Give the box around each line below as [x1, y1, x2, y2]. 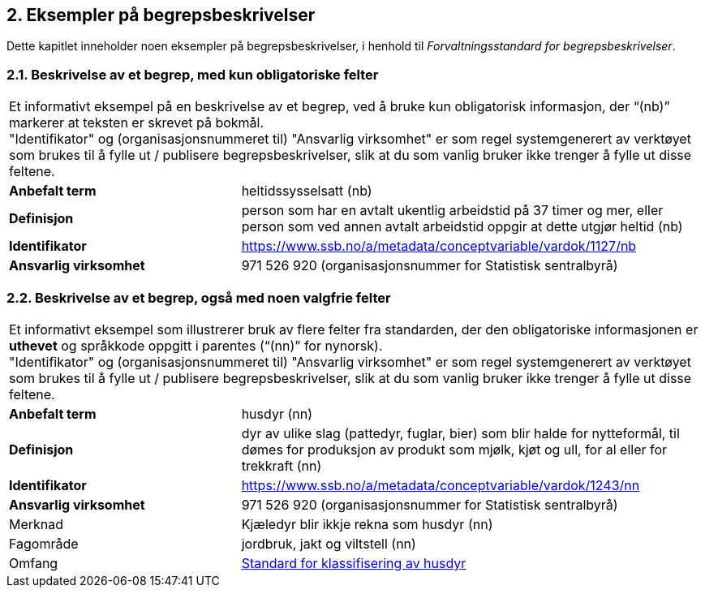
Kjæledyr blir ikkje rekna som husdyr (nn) [241, 515, 493, 532]
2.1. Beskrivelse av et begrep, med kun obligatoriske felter [6, 66, 379, 83]
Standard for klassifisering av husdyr [241, 554, 466, 571]
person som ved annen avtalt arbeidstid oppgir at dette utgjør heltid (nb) [241, 218, 683, 235]
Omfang [9, 554, 58, 571]
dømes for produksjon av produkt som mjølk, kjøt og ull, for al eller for [241, 441, 668, 458]
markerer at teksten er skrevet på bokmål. [9, 114, 264, 131]
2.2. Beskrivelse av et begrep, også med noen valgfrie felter [6, 289, 391, 306]
